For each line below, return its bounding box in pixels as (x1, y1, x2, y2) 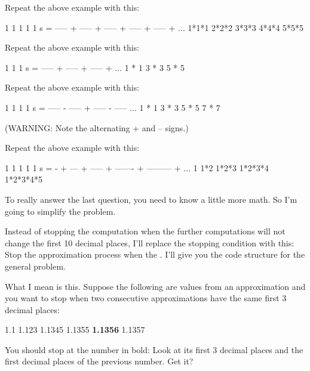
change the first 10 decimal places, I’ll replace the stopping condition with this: (5, 236, 294, 249)
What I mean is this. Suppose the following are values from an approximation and (5, 280, 306, 292)
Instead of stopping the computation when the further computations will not (5, 225, 286, 237)
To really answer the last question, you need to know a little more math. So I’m (5, 193, 297, 205)
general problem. (5, 259, 66, 272)
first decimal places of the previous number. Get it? (5, 355, 194, 367)
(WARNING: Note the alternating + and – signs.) (5, 121, 189, 134)
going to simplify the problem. (5, 205, 116, 217)
